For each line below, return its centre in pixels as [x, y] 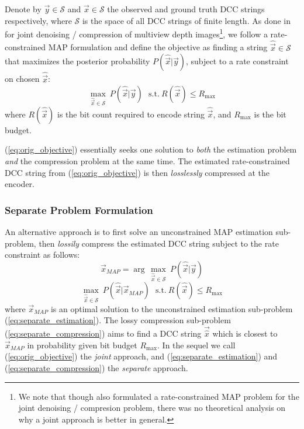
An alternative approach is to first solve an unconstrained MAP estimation [139, 232]
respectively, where [38, 20]
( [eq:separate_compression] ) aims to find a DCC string [103, 333]
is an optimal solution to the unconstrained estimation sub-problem [172, 308]
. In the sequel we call [196, 345]
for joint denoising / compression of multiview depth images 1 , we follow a [136, 33]
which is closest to [245, 333]
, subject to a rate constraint [237, 61]
